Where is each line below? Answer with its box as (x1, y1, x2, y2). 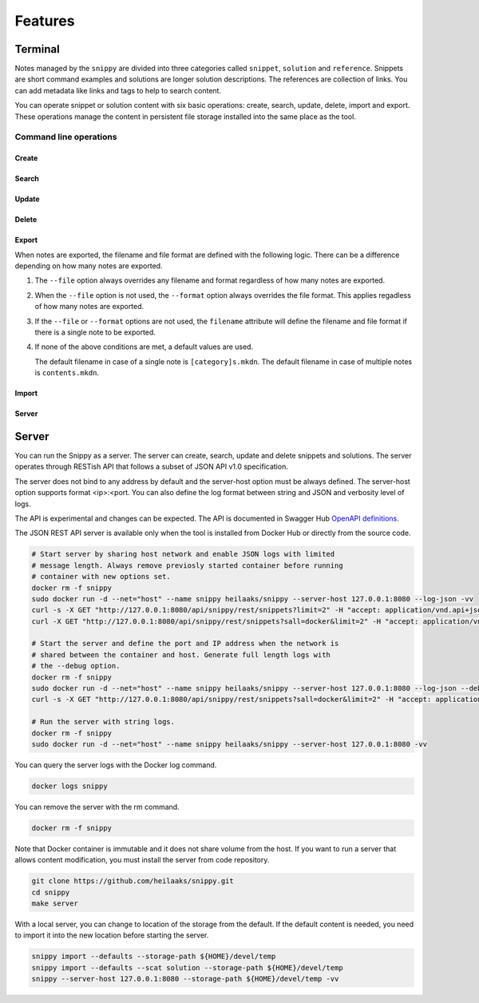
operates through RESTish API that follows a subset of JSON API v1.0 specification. (14, 462, 289, 471)
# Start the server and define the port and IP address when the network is (31, 639, 339, 648)
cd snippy (31, 887, 70, 897)
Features (14, 12, 75, 30)
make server (31, 899, 79, 908)
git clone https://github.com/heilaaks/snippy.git (31, 877, 235, 886)
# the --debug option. (31, 661, 121, 671)
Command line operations (14, 132, 117, 143)
